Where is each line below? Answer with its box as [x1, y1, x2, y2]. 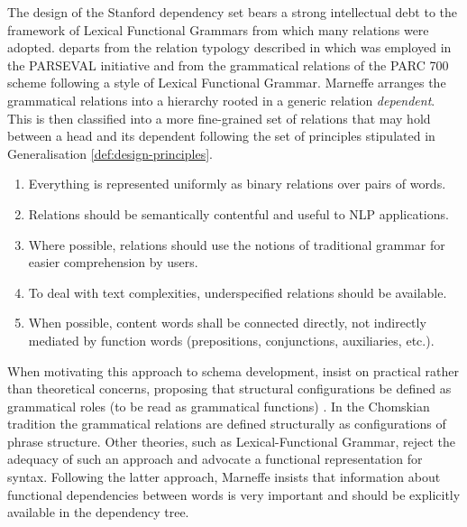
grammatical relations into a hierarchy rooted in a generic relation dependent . [7, 90, 435, 109]
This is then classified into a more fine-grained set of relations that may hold [7, 108, 431, 127]
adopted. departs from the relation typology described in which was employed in [7, 38, 452, 57]
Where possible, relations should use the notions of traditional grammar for [28, 235, 445, 254]
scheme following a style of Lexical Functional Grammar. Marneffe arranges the [7, 73, 446, 92]
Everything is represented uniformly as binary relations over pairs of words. [28, 174, 446, 193]
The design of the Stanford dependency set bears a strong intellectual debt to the [7, 3, 457, 21]
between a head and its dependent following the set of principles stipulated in [7, 126, 435, 145]
